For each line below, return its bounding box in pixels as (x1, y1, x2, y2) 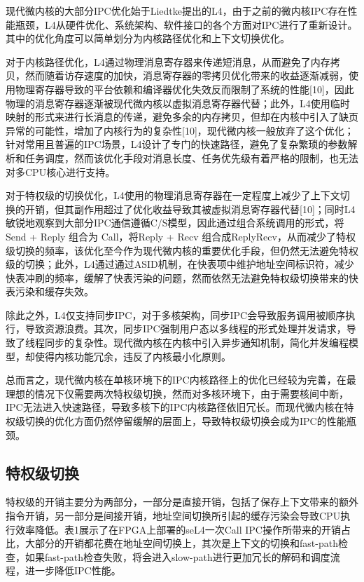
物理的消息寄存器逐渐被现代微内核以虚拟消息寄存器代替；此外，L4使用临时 (6, 95, 350, 110)
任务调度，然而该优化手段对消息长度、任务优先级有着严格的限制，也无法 (24, 150, 358, 165)
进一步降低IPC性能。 (24, 563, 121, 578)
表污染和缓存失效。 (6, 284, 94, 299)
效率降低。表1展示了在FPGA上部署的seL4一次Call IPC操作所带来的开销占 (15, 522, 351, 536)
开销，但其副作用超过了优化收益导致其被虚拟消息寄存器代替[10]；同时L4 (24, 201, 356, 216)
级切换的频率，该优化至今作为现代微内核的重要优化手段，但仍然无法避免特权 (6, 243, 358, 257)
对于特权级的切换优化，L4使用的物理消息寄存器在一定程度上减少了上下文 (6, 188, 340, 203)
